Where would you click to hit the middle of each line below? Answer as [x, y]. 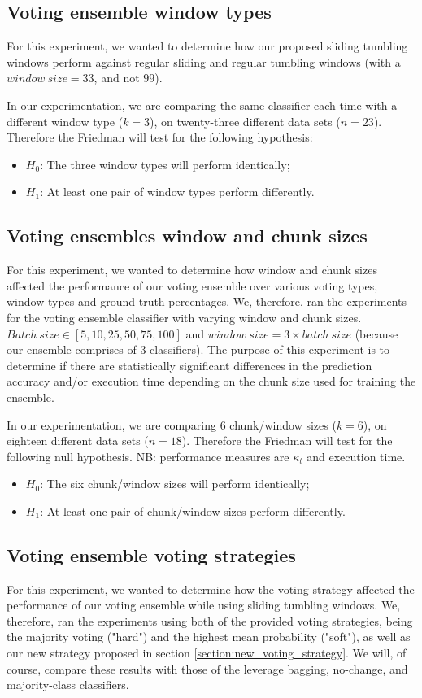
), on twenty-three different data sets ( [245, 121]
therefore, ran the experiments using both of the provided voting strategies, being [210, 620]
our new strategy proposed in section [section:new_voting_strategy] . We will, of [207, 653]
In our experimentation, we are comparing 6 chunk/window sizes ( [172, 424]
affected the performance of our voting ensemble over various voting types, [192, 285]
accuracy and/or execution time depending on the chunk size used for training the [211, 381]
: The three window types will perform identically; [165, 164]
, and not [117, 78]
